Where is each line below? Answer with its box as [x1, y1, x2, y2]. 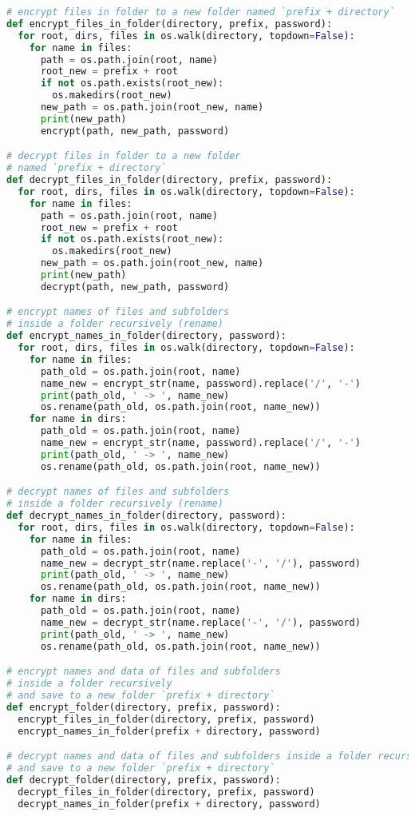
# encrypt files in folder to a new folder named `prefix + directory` [6, 6, 395, 18]
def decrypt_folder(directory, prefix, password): [6, 774, 281, 786]
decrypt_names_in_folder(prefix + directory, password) [18, 798, 321, 810]
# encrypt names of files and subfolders [6, 306, 230, 318]
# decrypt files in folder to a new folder [6, 150, 241, 162]
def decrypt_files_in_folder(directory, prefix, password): [6, 174, 333, 186]
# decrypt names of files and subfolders [6, 486, 230, 498]
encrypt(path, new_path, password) [40, 125, 230, 137]
